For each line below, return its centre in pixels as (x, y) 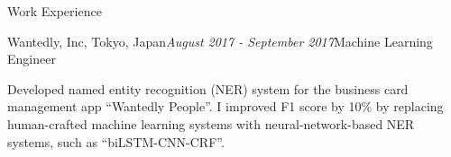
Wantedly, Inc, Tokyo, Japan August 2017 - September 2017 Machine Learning (220, 41)
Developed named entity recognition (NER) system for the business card (208, 88)
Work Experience (55, 11)
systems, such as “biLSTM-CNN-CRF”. (116, 141)
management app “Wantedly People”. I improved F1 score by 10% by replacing (225, 106)
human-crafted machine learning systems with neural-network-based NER (211, 123)
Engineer (32, 59)
